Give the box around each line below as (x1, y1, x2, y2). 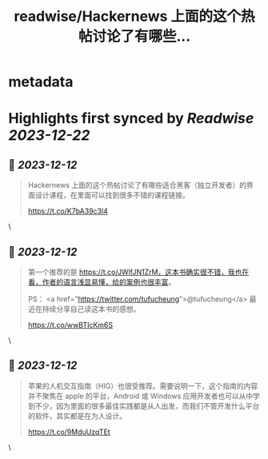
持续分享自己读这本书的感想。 (42, 305, 141, 313)
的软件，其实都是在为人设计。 (27, 411, 126, 421)
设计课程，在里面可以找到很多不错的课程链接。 (34, 190, 190, 200)
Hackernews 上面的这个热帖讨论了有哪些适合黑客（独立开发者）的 (27, 181, 247, 190)
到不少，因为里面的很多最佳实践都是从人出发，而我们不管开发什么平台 (27, 401, 260, 410)
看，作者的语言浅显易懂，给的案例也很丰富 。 (27, 277, 176, 286)
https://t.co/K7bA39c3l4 (27, 206, 108, 216)
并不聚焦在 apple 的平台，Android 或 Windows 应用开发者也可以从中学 (27, 391, 260, 401)
